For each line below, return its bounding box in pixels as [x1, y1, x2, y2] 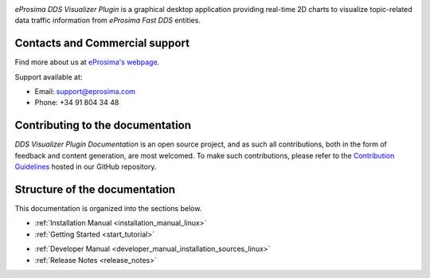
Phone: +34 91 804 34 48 [34, 98, 119, 108]
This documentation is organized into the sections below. [14, 204, 202, 213]
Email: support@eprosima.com [34, 87, 135, 96]
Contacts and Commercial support [14, 37, 190, 50]
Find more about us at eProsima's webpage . [14, 57, 160, 67]
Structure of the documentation [14, 182, 175, 196]
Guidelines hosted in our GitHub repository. [14, 162, 157, 171]
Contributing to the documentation [14, 119, 191, 132]
